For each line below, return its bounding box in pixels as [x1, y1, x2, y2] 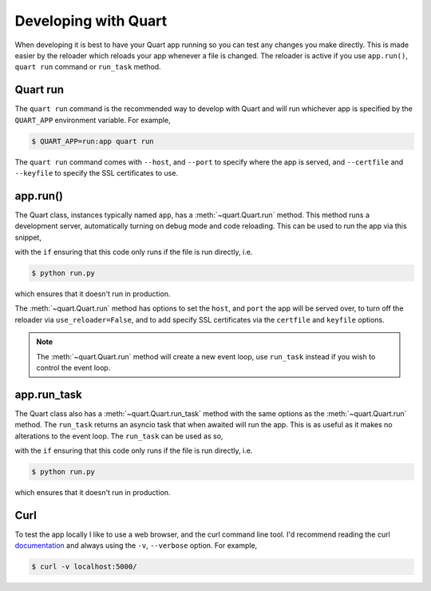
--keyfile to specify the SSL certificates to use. [14, 168, 179, 177]
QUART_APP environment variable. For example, [14, 115, 171, 125]
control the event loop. [36, 363, 111, 372]
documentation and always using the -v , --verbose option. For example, [14, 541, 258, 550]
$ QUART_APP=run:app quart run [31, 137, 155, 145]
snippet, [14, 232, 42, 242]
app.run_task [14, 387, 83, 401]
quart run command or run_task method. [14, 62, 161, 72]
